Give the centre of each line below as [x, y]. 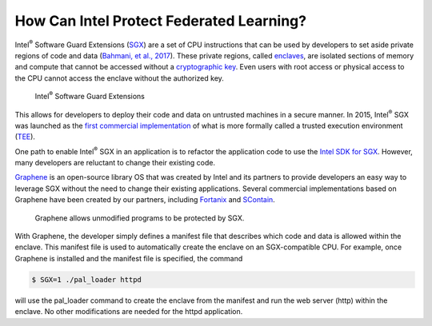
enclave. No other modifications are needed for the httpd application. [129, 312]
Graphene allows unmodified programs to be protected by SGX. [140, 218]
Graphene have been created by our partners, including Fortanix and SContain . [145, 200]
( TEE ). [25, 137]
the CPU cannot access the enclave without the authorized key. [119, 78]
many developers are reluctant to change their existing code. [115, 163]
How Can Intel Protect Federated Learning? [161, 21]
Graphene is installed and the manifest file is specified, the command [129, 258]
